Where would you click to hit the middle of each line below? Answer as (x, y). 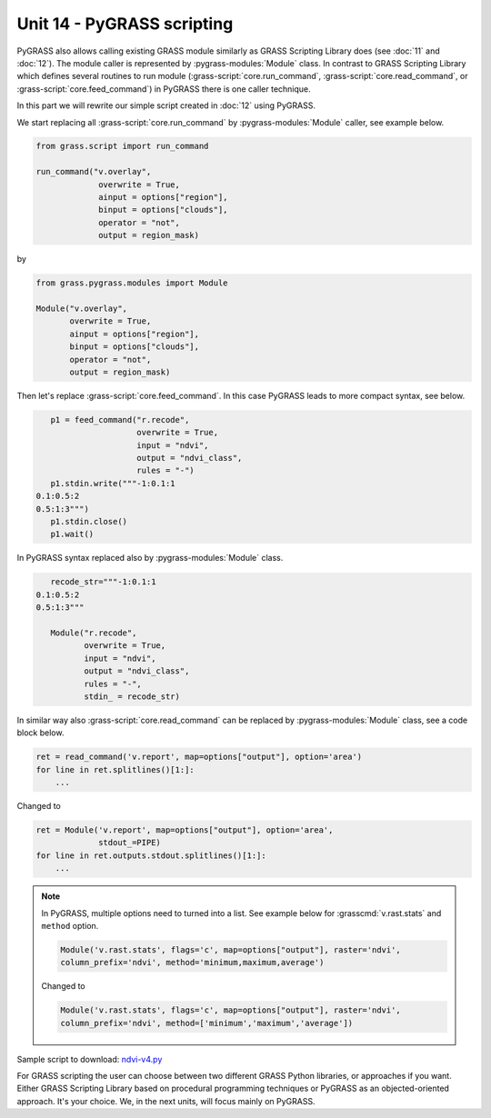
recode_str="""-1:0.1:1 (103, 582)
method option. (70, 925)
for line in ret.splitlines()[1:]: (115, 769)
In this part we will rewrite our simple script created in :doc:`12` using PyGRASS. (166, 105)
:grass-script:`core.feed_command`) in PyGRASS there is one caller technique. (164, 89)
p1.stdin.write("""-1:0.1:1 (113, 483)
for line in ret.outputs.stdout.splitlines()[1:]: (151, 855)
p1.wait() (72, 534)
